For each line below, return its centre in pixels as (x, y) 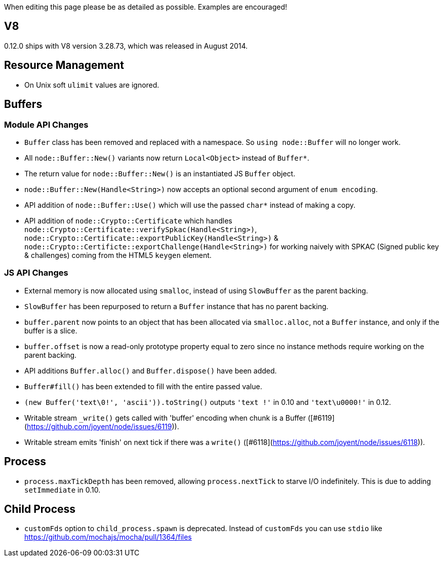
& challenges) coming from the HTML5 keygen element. (118, 255)
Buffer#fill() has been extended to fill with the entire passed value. (143, 386)
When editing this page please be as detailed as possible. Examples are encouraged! (146, 7)
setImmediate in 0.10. (63, 490)
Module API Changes (46, 124)
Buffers (23, 104)
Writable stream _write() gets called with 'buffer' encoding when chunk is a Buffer (165, 418)
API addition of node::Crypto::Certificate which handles (128, 220)
